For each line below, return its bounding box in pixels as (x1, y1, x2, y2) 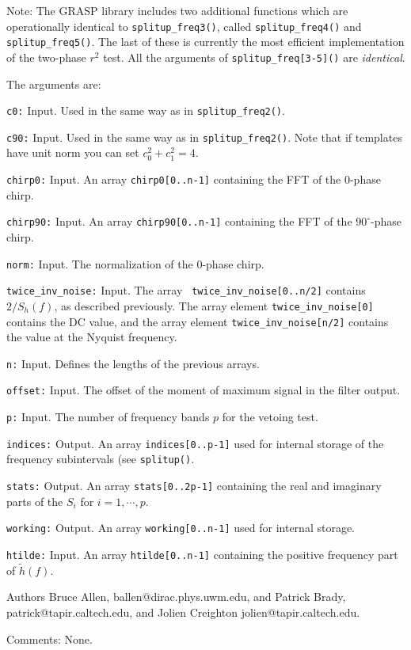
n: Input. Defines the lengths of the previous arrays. (6, 355, 260, 371)
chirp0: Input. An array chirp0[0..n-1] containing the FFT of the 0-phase (6, 171, 381, 188)
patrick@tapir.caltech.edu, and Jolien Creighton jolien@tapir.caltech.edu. (6, 604, 360, 621)
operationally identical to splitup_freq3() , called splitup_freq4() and (6, 17, 362, 34)
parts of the (6, 492, 63, 509)
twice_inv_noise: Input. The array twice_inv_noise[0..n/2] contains (6, 282, 366, 298)
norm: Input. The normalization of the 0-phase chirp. (6, 255, 264, 272)
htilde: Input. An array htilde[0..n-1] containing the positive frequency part (6, 545, 398, 562)
